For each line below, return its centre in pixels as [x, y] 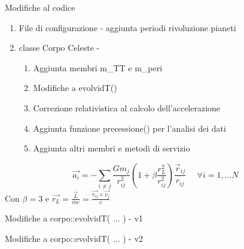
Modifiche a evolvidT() [75, 88]
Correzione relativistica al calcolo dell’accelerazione [127, 107]
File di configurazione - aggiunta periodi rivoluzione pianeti [127, 27]
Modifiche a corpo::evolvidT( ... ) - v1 [74, 218]
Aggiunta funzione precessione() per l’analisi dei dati [129, 128]
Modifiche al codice [40, 7]
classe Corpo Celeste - [59, 48]
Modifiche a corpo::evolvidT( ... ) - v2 [74, 239]
